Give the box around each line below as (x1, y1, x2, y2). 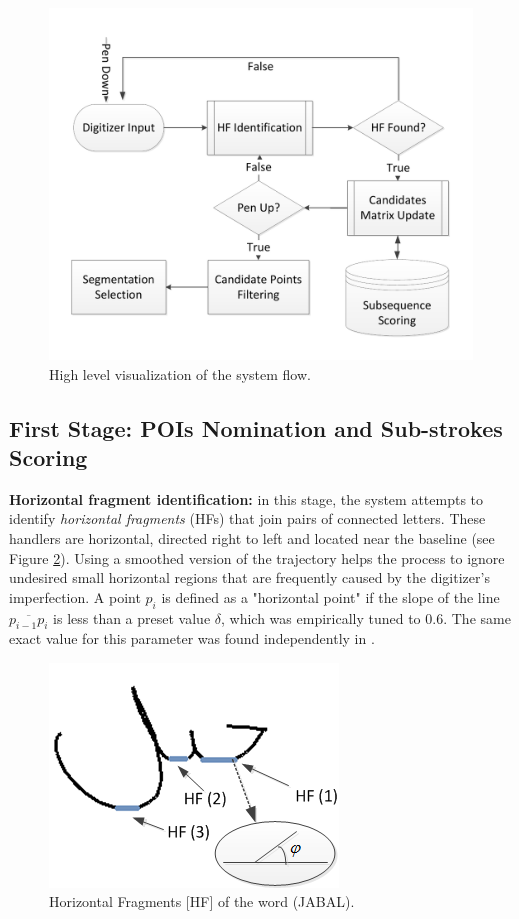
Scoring (9, 441, 88, 472)
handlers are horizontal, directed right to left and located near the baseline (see (9, 527, 495, 548)
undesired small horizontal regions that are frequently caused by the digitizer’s (9, 567, 490, 588)
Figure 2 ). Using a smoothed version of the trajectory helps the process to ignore (9, 547, 505, 568)
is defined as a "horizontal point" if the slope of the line (161, 586, 500, 607)
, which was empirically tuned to (221, 607, 421, 628)
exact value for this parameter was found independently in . (9, 628, 375, 649)
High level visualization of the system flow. (49, 363, 311, 384)
